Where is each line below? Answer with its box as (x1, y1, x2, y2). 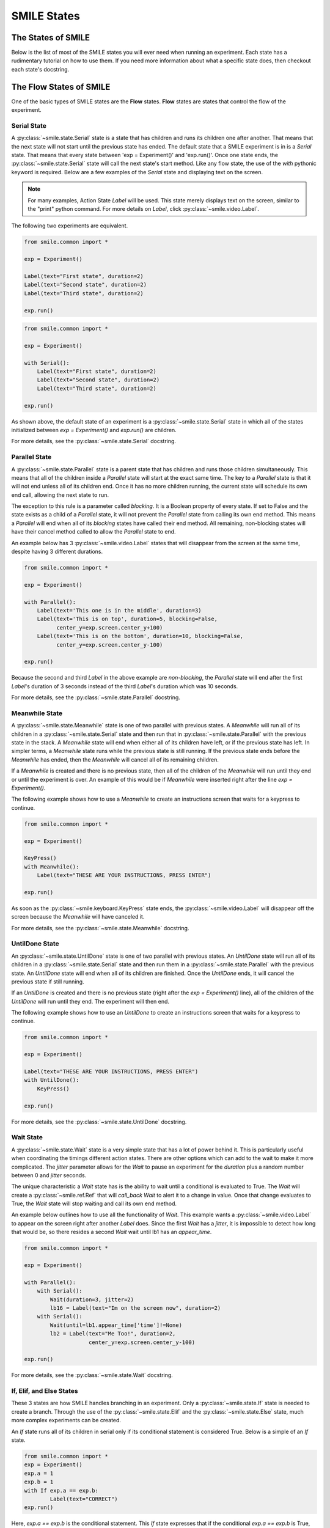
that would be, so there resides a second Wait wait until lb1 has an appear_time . (11, 1229, 212, 1236)
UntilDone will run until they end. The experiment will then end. (11, 997, 170, 1005)
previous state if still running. (11, 978, 85, 985)
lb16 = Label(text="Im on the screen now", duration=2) (50, 1304, 221, 1311)
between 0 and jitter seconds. (11, 1171, 87, 1179)
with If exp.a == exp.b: (24, 1487, 99, 1494)
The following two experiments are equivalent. (11, 222, 128, 229)
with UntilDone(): (24, 1076, 79, 1084)
